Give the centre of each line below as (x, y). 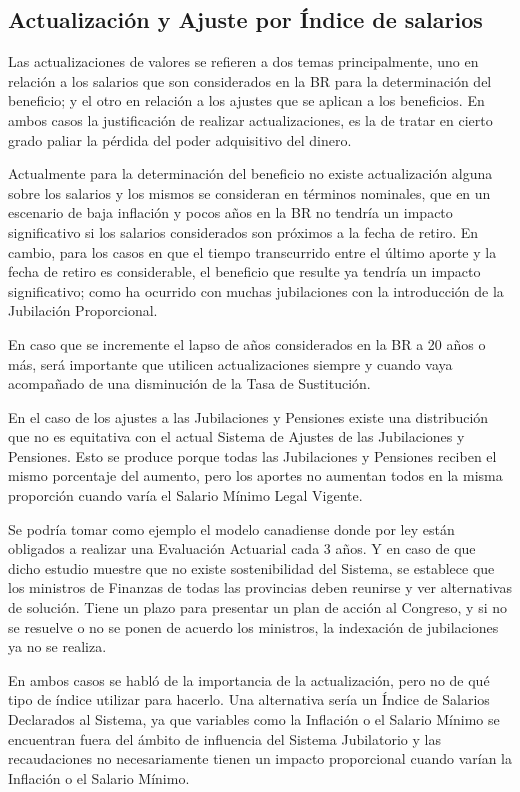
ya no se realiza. (57, 646)
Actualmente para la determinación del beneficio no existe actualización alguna (250, 173)
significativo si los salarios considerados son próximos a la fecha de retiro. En (243, 231)
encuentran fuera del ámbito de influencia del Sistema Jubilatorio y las (224, 738)
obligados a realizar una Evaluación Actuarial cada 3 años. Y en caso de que (242, 548)
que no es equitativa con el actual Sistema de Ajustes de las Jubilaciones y (236, 436)
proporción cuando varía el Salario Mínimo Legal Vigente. (185, 495)
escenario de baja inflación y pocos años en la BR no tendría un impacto (230, 212)
